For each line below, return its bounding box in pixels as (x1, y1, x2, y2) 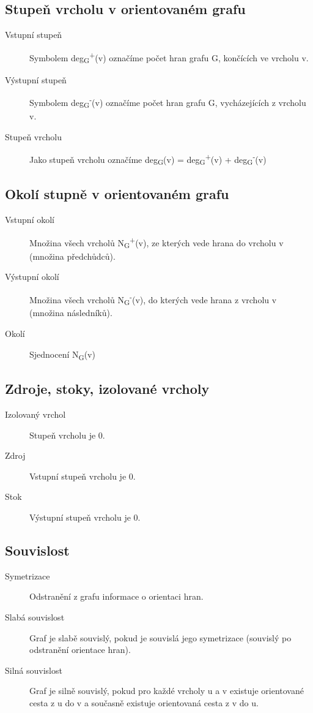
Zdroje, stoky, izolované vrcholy (5, 379, 210, 398)
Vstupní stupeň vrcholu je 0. (29, 469, 136, 482)
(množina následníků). (29, 306, 112, 319)
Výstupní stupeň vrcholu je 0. (29, 510, 141, 523)
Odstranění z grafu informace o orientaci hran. (29, 590, 204, 603)
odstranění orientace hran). (29, 643, 131, 656)
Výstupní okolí (5, 270, 59, 283)
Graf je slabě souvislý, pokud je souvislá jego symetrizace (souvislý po (29, 631, 292, 644)
